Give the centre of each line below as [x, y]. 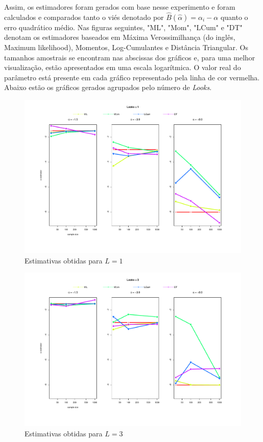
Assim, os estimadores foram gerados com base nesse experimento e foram [120, 7]
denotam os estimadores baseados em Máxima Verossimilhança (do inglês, [120, 37]
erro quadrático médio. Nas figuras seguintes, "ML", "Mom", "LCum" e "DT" [123, 27]
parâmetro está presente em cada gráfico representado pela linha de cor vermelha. [132, 77]
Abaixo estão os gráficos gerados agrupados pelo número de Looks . [108, 87]
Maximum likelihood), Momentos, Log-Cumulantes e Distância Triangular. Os [126, 47]
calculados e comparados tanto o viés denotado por [84, 17]
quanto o [234, 17]
